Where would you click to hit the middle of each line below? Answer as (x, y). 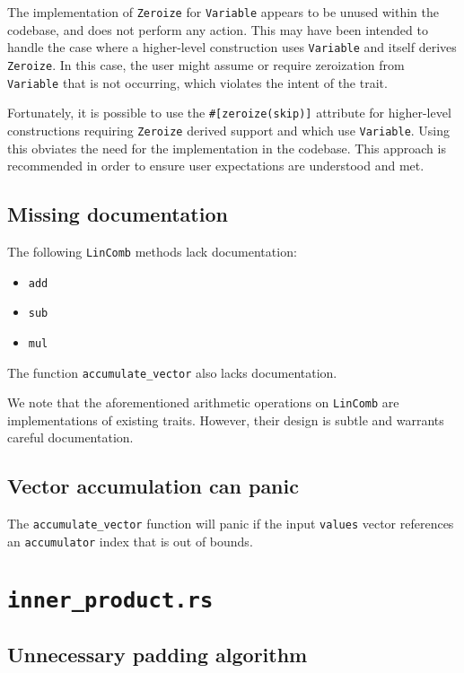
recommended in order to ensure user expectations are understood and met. (216, 166)
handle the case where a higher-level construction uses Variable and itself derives (232, 47)
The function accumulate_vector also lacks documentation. (172, 372)
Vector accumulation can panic (153, 486)
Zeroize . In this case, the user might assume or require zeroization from (206, 64)
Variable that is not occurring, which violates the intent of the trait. (197, 82)
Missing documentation (118, 214)
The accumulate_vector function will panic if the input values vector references (231, 524)
